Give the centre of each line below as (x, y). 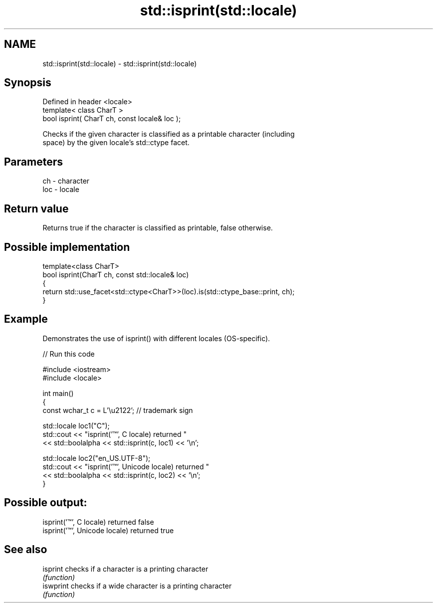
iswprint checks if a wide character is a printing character (137, 586)
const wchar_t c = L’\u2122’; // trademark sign (118, 410)
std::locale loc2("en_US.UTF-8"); (97, 458)
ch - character (66, 181)
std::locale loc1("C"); (76, 425)
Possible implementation (67, 247)
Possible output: (46, 503)
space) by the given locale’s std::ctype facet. (116, 143)
